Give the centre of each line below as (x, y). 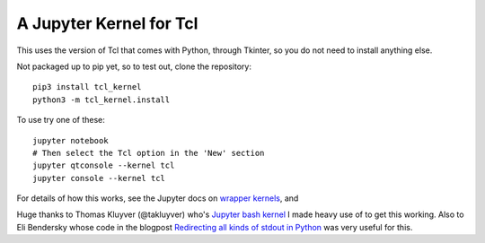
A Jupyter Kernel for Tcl (107, 23)
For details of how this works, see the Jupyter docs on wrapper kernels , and (158, 198)
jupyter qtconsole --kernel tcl (104, 165)
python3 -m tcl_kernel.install (101, 100)
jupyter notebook (71, 140)
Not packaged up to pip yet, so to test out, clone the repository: (134, 66)
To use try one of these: (61, 120)
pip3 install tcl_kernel (87, 87)
